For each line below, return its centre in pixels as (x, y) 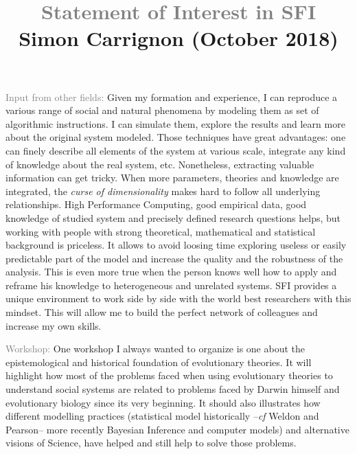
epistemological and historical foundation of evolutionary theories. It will (159, 362)
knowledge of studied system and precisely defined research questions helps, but (173, 217)
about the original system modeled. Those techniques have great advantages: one (176, 137)
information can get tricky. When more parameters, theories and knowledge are (172, 178)
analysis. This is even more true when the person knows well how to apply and (171, 272)
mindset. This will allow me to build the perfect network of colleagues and (162, 312)
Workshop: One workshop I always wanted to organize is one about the (155, 349)
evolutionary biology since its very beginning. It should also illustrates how (163, 402)
